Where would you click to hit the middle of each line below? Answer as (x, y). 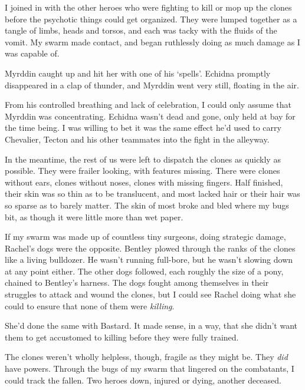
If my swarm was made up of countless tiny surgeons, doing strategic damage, (145, 237)
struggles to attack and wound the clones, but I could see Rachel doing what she (150, 294)
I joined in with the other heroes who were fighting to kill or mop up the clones (148, 7)
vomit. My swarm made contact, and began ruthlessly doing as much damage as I (152, 42)
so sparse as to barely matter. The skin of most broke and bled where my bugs (147, 205)
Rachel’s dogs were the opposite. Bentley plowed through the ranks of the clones (150, 248)
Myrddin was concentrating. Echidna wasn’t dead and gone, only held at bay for (150, 116)
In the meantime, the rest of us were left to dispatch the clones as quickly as (143, 159)
